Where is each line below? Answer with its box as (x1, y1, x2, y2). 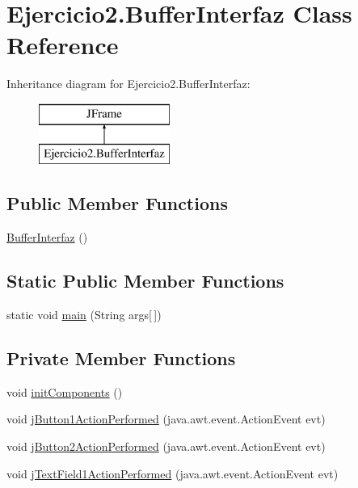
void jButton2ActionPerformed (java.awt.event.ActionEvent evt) (6, 438, 326, 455)
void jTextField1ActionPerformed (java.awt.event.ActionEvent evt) (6, 465, 339, 482)
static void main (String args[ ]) (6, 306, 162, 323)
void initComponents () (6, 383, 123, 400)
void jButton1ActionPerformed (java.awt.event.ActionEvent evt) (6, 410, 326, 427)
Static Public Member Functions (6, 268, 284, 293)
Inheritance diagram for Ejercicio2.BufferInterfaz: (6, 75, 251, 92)
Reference (6, 28, 119, 61)
